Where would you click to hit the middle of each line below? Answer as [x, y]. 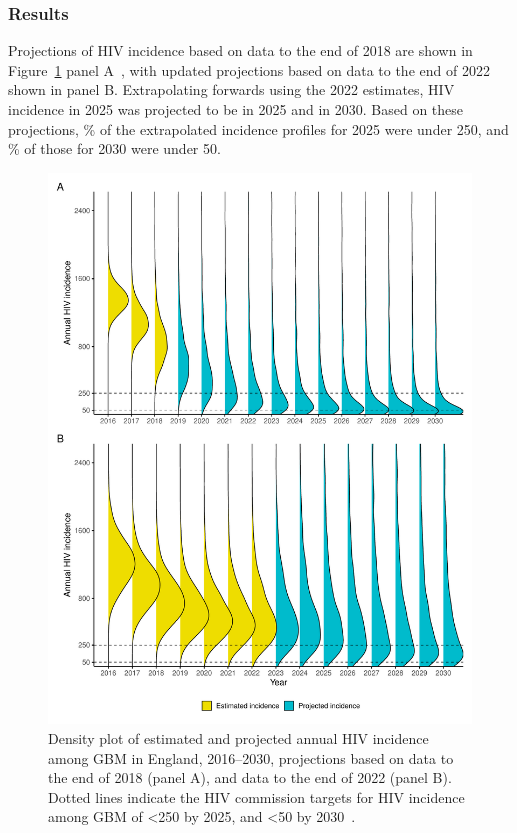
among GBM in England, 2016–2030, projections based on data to [251, 757]
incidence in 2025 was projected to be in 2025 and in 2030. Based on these [236, 109]
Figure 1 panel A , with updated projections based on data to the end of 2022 [249, 69]
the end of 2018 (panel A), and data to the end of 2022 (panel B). [250, 777]
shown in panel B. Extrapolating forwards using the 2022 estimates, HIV [231, 89]
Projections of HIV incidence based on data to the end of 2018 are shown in [240, 50]
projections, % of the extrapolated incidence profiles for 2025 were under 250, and [258, 128]
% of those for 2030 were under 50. [114, 148]
